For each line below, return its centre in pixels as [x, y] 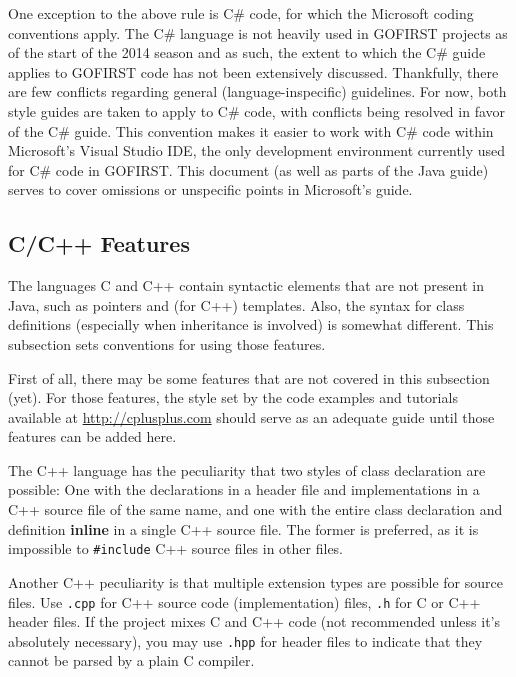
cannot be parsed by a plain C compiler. [131, 660]
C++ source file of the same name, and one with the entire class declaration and [255, 509]
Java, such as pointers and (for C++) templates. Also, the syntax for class [236, 304]
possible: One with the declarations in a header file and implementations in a [244, 489]
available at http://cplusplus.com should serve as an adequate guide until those [251, 416]
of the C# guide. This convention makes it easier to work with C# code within [251, 130]
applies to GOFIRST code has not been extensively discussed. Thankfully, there [253, 71]
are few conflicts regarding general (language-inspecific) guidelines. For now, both [257, 91]
